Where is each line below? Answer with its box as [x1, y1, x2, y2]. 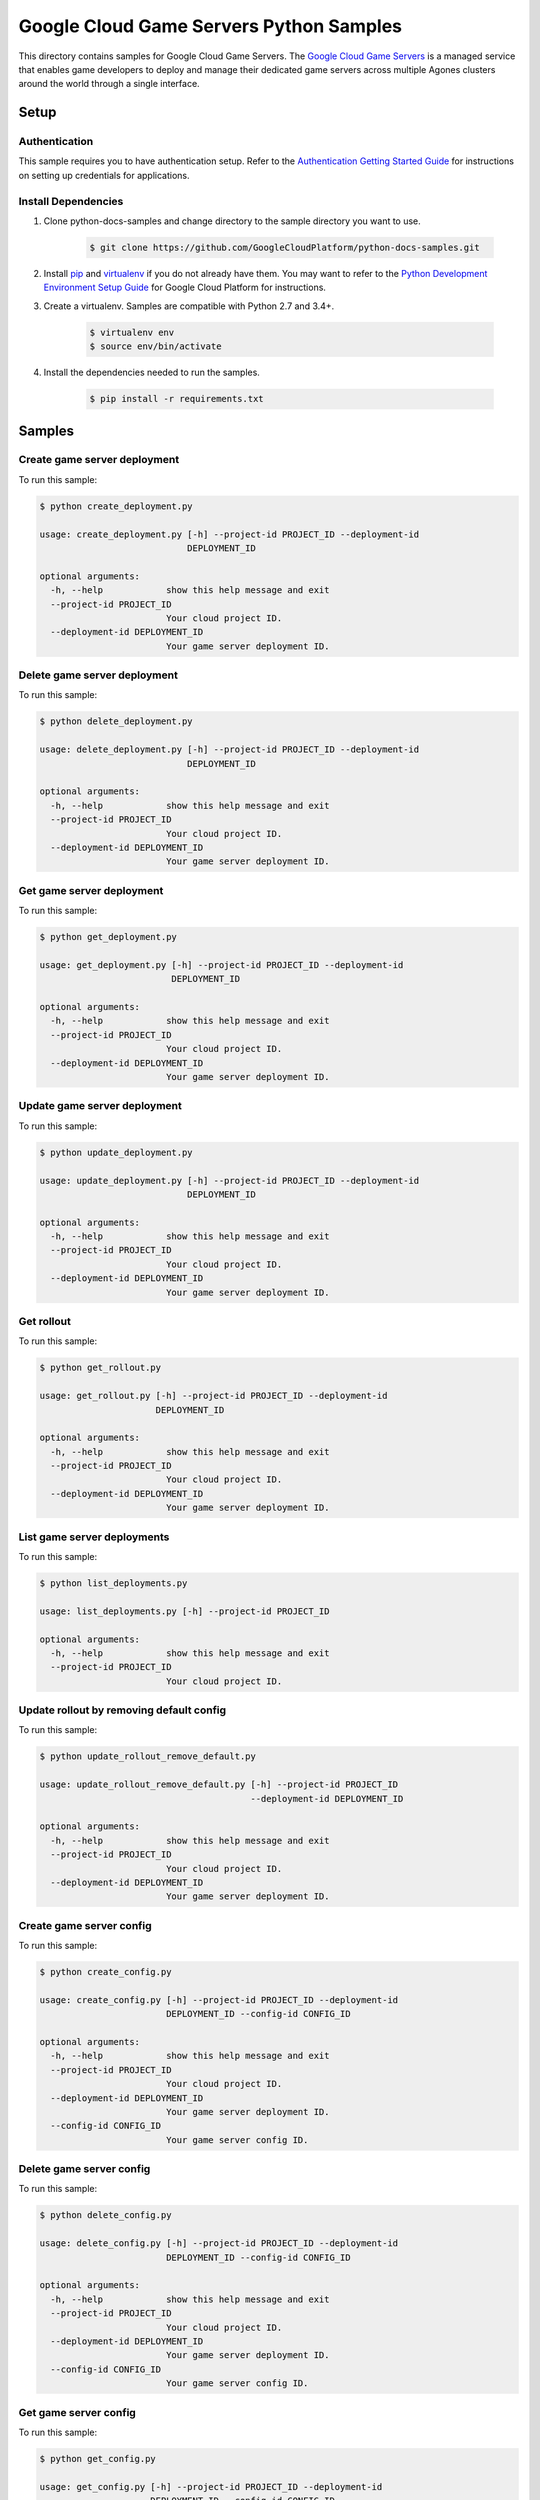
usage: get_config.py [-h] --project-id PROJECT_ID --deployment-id [39, 2481, 383, 2492]
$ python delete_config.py [39, 2210, 172, 2221]
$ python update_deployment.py [39, 1146, 194, 1158]
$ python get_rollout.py [39, 1362, 162, 1374]
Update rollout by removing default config [18, 1703, 227, 1717]
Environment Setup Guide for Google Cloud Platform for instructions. [43, 281, 327, 294]
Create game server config [18, 1918, 152, 1932]
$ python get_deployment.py [39, 931, 177, 943]
